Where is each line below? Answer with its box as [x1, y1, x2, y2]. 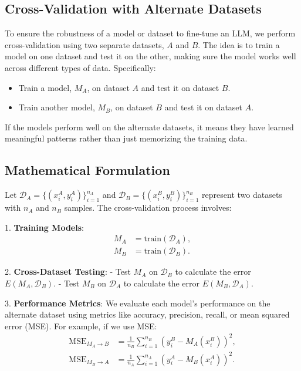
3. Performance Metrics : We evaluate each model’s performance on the [5, 296, 270, 309]
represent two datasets [202, 188, 282, 201]
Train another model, [18, 101, 95, 113]
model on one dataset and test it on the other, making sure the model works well [5, 50, 296, 62]
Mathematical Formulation [5, 161, 170, 179]
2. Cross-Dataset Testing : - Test [5, 265, 131, 278]
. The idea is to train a [198, 38, 280, 50]
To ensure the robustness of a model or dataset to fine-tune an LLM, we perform [5, 27, 296, 39]
